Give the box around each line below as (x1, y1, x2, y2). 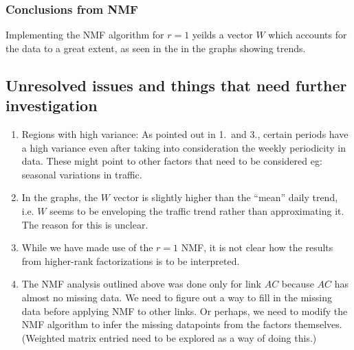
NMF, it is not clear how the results (181, 240, 333, 255)
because (281, 277, 314, 291)
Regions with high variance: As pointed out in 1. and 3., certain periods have (21, 127, 349, 141)
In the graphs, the (21, 190, 98, 205)
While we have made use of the (21, 240, 153, 255)
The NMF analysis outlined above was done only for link (21, 277, 261, 291)
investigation (5, 95, 98, 116)
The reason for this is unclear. (21, 217, 148, 231)
